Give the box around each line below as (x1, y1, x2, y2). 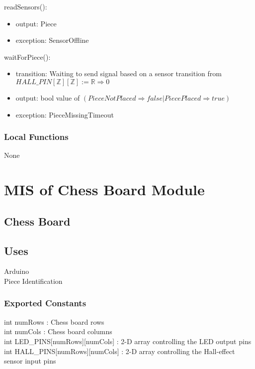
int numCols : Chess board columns (4, 326, 112, 337)
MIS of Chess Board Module (4, 179, 205, 200)
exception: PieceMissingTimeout (15, 109, 114, 120)
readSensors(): (4, 1, 47, 11)
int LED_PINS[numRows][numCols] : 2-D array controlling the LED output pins (4, 336, 252, 346)
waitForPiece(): (4, 51, 51, 62)
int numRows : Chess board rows (4, 316, 104, 327)
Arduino (4, 266, 29, 276)
